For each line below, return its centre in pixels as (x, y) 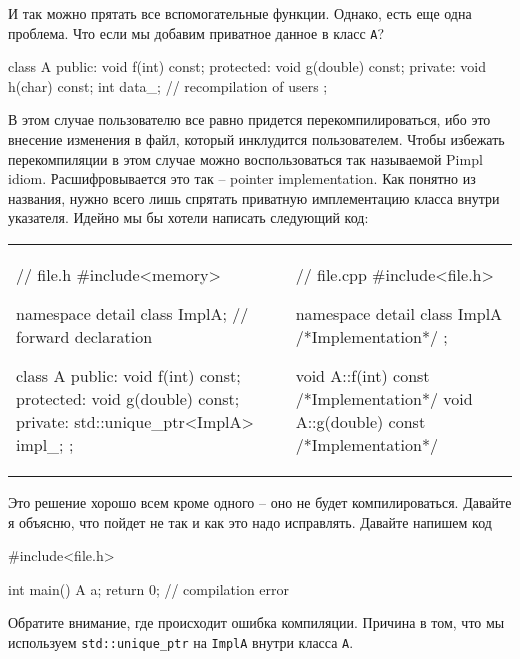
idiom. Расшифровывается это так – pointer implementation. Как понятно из (242, 178)
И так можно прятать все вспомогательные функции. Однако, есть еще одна (240, 13)
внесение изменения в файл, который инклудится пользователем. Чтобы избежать (256, 139)
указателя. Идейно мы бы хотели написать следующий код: (188, 217)
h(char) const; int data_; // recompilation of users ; (168, 85)
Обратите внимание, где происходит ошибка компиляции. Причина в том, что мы (256, 622)
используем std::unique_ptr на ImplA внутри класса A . (181, 641)
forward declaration (84, 336)
